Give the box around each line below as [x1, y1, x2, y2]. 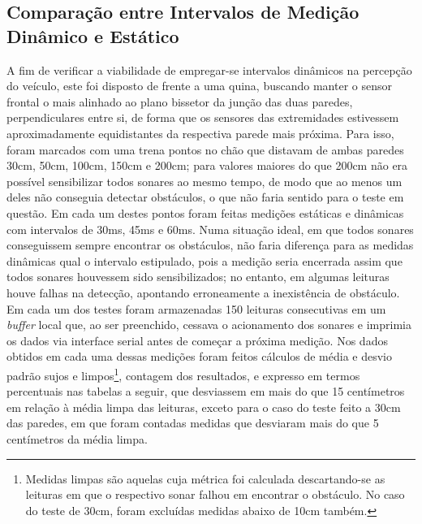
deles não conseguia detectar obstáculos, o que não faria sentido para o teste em [6, 188, 404, 206]
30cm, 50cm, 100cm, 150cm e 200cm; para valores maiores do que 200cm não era [6, 157, 408, 174]
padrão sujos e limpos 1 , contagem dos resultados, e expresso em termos [6, 364, 360, 383]
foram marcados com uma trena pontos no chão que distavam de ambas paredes [6, 141, 404, 158]
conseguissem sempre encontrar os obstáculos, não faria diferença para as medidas [6, 236, 414, 253]
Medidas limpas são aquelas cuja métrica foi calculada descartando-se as [25, 470, 385, 487]
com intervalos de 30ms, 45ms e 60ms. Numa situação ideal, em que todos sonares [6, 220, 414, 237]
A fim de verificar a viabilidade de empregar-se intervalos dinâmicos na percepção [6, 61, 412, 78]
